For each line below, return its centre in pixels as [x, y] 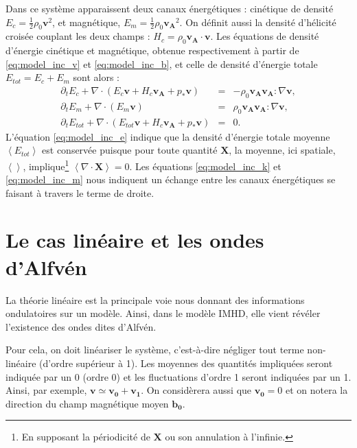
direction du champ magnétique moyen [87, 403]
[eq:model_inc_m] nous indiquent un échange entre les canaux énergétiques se [171, 179]
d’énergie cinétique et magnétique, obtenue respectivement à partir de [152, 50]
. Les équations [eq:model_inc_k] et [205, 166]
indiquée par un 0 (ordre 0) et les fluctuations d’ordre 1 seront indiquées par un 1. [178, 376]
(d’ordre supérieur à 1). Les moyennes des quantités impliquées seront [186, 363]
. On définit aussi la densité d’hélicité [258, 22]
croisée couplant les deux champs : [78, 36]
